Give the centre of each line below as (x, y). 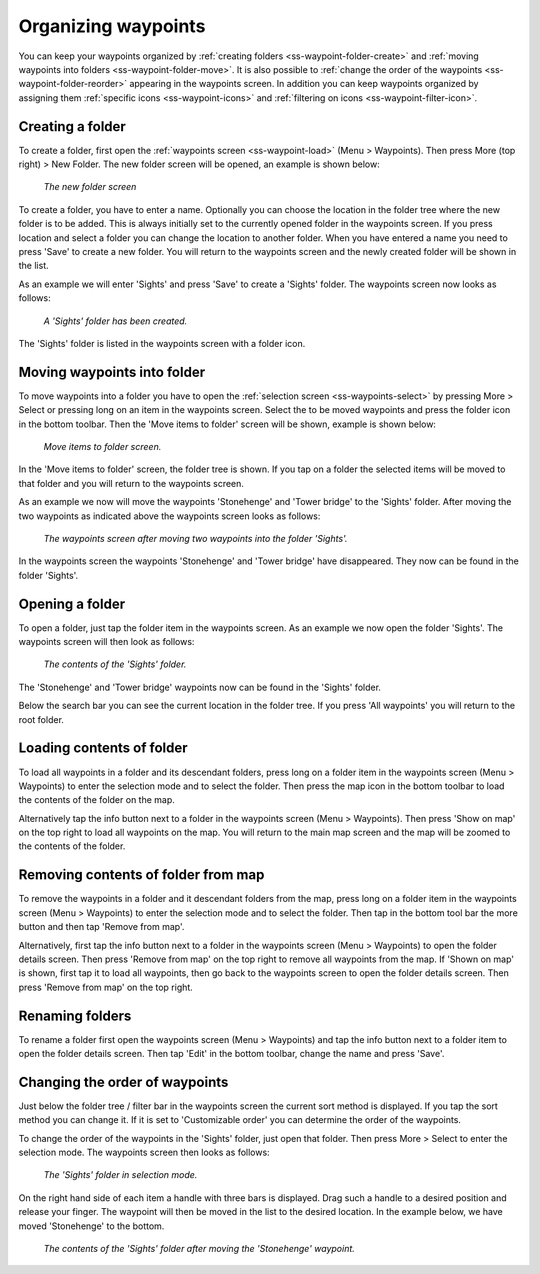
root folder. (41, 719)
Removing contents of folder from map (141, 875)
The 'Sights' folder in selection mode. (120, 1175)
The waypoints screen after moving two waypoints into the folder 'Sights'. (195, 538)
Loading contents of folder (103, 748)
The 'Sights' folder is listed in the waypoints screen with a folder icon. (162, 343)
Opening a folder (71, 603)
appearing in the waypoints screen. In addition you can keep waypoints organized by (304, 84)
